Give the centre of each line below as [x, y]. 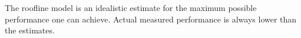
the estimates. [30, 30]
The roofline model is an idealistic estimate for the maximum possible [131, 7]
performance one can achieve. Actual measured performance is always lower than [151, 19]
